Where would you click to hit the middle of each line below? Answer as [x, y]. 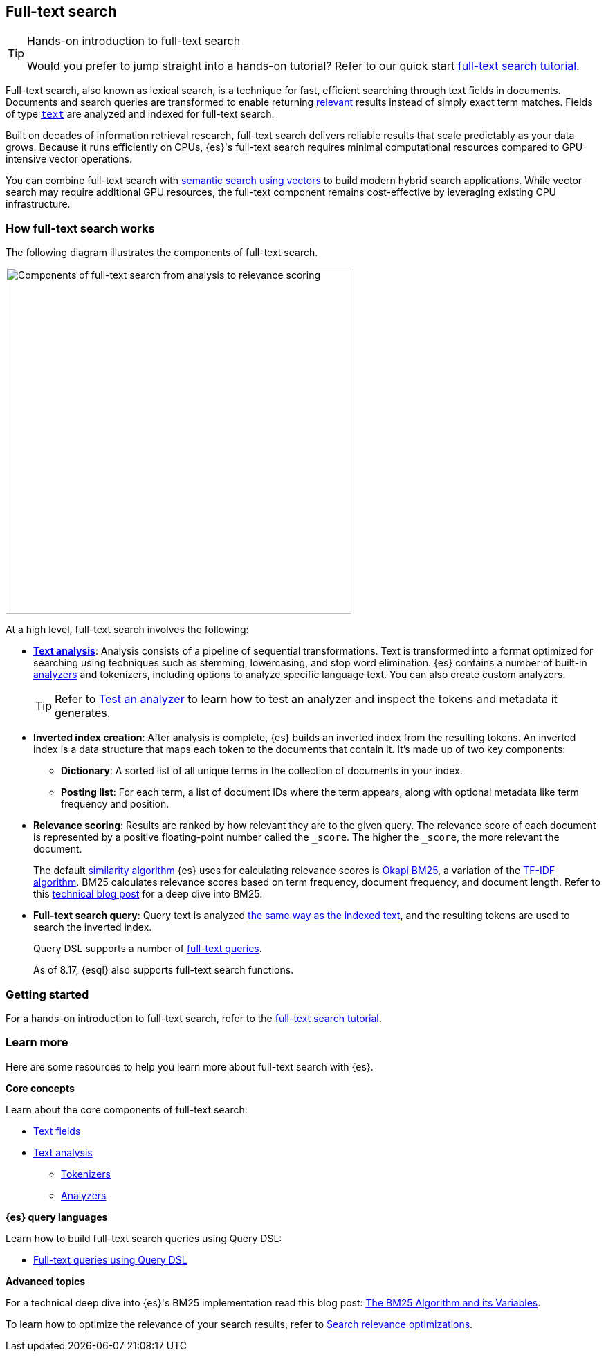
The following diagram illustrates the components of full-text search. [162, 253]
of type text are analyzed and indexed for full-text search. [140, 114]
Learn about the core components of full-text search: [127, 1109]
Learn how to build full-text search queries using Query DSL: [144, 1238]
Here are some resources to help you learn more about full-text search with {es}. [190, 1066]
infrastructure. [38, 204]
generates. [83, 713]
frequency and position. [115, 804]
